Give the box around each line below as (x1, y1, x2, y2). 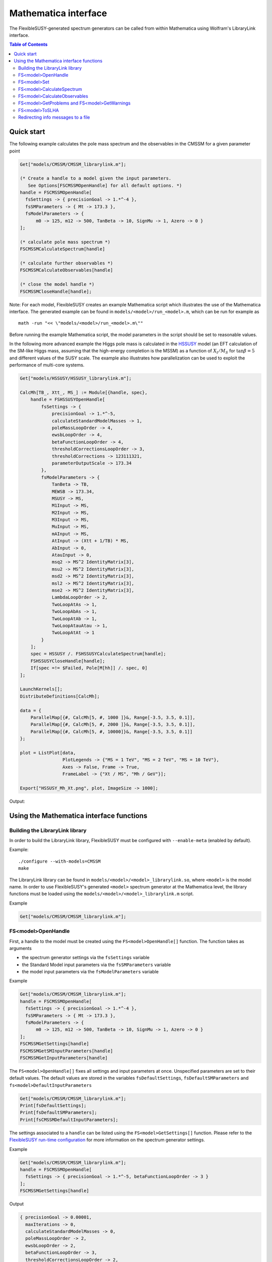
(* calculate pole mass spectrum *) (20, 239, 111, 245)
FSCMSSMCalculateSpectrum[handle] (20, 246, 105, 252)
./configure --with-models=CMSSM (18, 858, 101, 864)
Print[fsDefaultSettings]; (20, 1103, 87, 1109)
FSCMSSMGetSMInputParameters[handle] (20, 1048, 113, 1054)
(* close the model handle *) (20, 282, 95, 287)
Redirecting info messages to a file (18, 114, 90, 121)
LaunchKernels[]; (20, 687, 63, 692)
